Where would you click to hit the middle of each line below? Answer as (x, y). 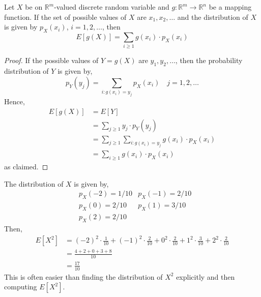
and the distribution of (213, 17)
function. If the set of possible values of (65, 17)
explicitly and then (206, 276)
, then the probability (209, 60)
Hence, (14, 101)
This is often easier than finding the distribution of (83, 276)
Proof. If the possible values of (51, 60)
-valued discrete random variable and (112, 7)
